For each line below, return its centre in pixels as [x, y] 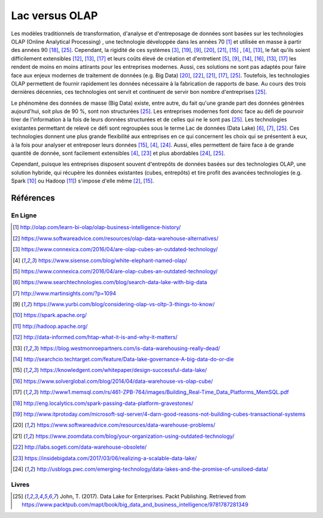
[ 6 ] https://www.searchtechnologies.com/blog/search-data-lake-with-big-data [110, 282]
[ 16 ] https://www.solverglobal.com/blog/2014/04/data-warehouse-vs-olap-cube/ [113, 381]
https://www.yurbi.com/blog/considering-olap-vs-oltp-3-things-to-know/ [124, 304]
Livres [20, 485]
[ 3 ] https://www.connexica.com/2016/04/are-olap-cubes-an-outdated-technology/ [115, 249]
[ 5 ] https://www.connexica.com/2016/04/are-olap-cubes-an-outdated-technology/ [115, 271]
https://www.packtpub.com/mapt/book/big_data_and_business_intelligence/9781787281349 [135, 505]
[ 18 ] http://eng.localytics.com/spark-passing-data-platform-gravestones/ [103, 403]
